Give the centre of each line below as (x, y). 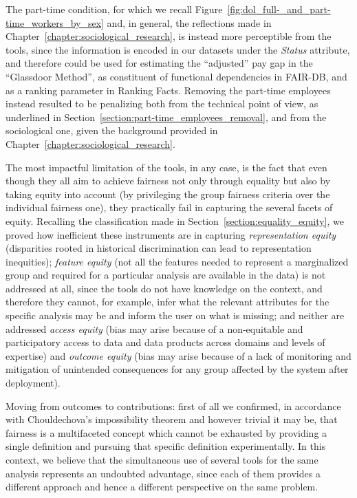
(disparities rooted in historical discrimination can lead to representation (159, 248)
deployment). (33, 383)
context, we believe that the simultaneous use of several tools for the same (162, 459)
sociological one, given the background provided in (112, 130)
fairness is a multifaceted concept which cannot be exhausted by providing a (166, 432)
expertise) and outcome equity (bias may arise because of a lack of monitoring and (178, 355)
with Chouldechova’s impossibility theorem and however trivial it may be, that (172, 419)
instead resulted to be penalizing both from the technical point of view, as (162, 104)
